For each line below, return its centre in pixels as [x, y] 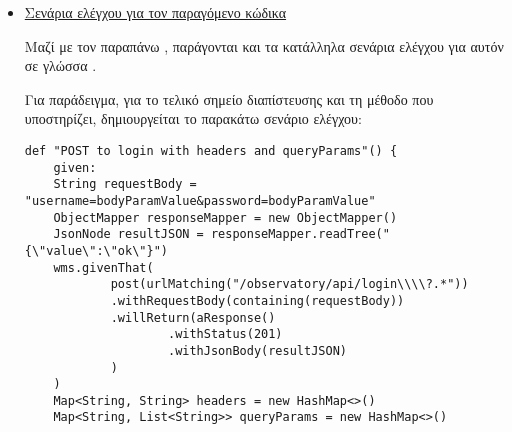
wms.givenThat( [103, 267]
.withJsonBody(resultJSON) [257, 350]
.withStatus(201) [225, 334]
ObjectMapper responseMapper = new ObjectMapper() [225, 217]
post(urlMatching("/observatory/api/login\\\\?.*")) [289, 284]
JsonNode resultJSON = [128, 234]
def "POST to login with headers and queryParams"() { [211, 150]
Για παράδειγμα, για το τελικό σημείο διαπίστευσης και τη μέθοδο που [229, 98]
